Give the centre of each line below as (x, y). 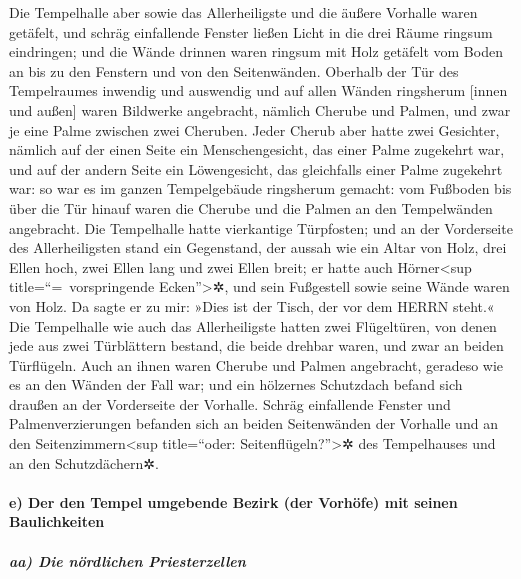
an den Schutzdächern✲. (84, 462)
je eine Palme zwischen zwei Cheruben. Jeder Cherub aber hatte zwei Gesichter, (254, 129)
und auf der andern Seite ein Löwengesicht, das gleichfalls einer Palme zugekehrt (256, 168)
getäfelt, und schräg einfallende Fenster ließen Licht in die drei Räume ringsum (251, 31)
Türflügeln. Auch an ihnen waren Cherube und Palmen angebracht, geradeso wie (256, 364)
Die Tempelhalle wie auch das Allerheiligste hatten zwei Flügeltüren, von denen (253, 325)
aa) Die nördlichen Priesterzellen (127, 560)
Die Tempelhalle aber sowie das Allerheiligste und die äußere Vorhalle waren (243, 12)
